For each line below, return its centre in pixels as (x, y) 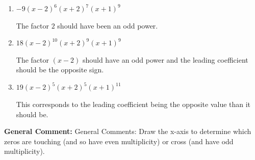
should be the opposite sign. (60, 70)
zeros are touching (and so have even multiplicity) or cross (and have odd (119, 141)
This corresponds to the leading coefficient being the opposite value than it (133, 104)
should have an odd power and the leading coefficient (165, 59)
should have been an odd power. (108, 25)
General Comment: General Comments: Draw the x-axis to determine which (128, 131)
